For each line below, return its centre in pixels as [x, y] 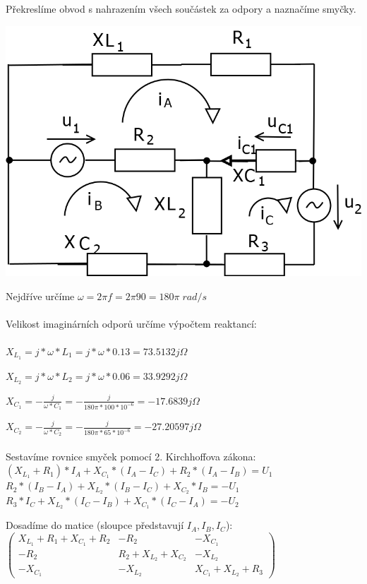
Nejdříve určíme [40, 296]
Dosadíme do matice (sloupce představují [95, 525]
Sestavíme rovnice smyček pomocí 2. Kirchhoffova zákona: [131, 456]
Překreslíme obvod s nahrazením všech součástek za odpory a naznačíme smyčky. [181, 8]
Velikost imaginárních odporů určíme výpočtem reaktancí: [131, 323]
